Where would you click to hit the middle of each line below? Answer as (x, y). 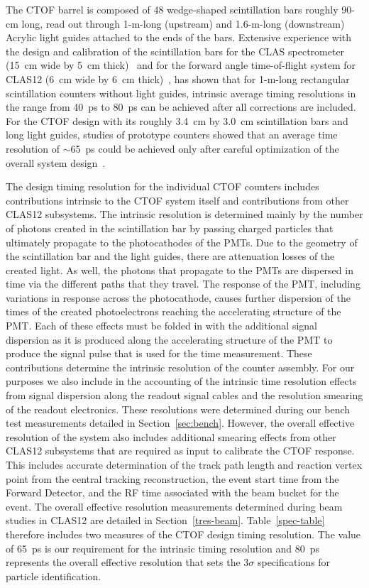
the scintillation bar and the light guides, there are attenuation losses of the (170, 256)
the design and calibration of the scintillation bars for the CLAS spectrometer (175, 51)
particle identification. (54, 576)
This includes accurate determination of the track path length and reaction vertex (184, 464)
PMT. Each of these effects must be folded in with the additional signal (161, 326)
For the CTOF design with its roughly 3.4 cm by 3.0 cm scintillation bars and (177, 120)
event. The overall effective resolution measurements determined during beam (174, 506)
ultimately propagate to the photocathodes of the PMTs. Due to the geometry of (182, 242)
